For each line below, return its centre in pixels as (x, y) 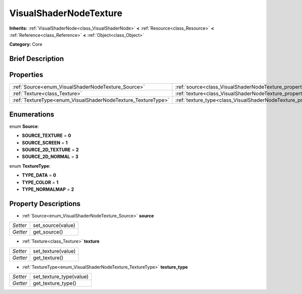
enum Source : (24, 126)
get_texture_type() (55, 283)
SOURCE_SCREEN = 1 (45, 142)
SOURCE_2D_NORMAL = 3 (50, 157)
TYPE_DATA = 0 (39, 175)
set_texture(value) (54, 251)
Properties (26, 75)
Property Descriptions (45, 204)
